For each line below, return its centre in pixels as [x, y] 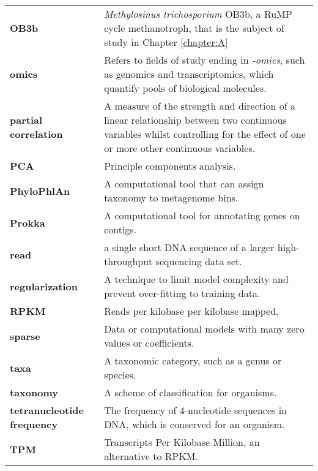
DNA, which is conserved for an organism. [194, 424]
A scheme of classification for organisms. [190, 392]
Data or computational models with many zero [204, 329]
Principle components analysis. [170, 166]
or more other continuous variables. [180, 148]
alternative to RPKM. [151, 456]
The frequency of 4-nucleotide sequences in [195, 410]
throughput [128, 261]
